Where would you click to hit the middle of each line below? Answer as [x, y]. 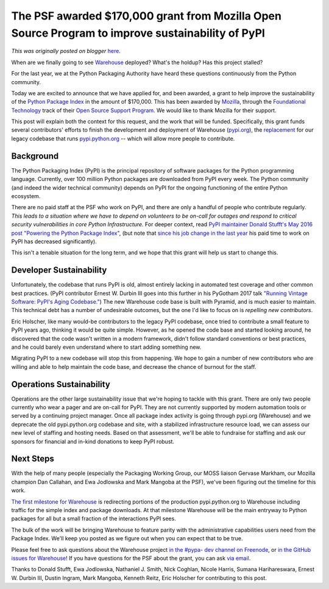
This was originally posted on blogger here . [66, 51]
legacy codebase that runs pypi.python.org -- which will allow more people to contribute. [123, 138]
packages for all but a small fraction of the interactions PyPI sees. [94, 519]
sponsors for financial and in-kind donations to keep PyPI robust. [93, 441]
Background [35, 156]
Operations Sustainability [61, 384]
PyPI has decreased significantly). [54, 241]
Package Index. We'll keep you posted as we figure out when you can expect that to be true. [127, 538]
